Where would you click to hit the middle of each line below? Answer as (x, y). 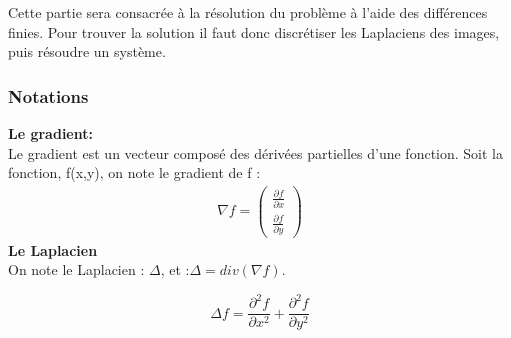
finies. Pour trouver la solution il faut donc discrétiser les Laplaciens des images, (254, 31)
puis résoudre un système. (87, 51)
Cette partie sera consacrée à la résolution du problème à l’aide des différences (248, 12)
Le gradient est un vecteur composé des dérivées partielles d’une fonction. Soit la (255, 152)
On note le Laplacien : (76, 269)
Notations (48, 95)
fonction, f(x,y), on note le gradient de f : (134, 172)
